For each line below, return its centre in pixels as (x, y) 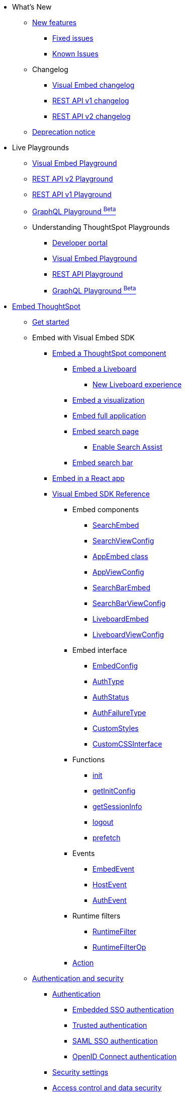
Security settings (80, 1072)
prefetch (107, 838)
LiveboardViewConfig (128, 635)
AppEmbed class (120, 557)
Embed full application (109, 416)
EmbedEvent (114, 869)
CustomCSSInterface (127, 744)
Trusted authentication (110, 1025)
